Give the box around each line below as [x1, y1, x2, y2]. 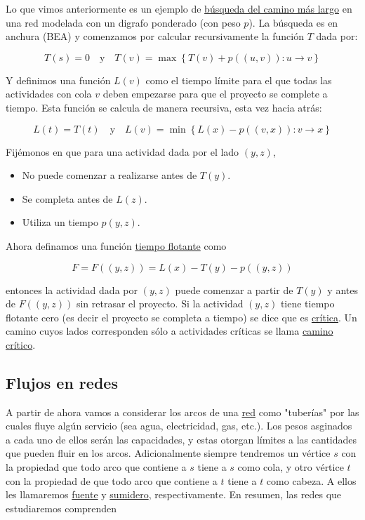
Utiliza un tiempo [22, 215, 98, 229]
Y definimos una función [6, 72, 111, 87]
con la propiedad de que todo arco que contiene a [6, 473, 218, 488]
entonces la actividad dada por [6, 282, 138, 297]
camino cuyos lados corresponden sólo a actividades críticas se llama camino [6, 324, 333, 338]
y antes [327, 282, 358, 297]
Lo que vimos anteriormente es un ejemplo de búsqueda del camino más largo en [6, 1, 352, 15]
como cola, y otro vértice [237, 460, 344, 474]
